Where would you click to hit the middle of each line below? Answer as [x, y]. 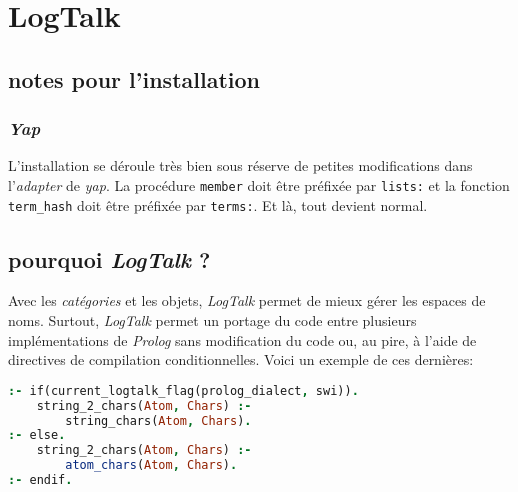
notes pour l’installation [134, 78]
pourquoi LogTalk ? [109, 258]
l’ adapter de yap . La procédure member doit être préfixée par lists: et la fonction [259, 184]
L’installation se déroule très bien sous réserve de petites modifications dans [240, 165]
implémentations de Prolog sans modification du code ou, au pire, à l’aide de [242, 339]
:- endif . [40, 480]
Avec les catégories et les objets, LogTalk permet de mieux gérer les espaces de [247, 300]
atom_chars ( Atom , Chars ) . [151, 465]
